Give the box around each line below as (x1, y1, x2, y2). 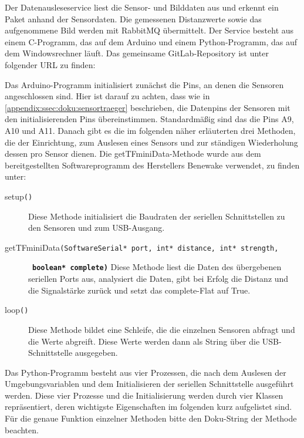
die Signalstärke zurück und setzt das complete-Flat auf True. (28, 284, 251, 296)
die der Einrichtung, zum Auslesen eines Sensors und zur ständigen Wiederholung (5, 136, 298, 148)
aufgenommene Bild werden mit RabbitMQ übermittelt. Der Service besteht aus (5, 24, 294, 36)
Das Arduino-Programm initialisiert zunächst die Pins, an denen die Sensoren (5, 78, 284, 90)
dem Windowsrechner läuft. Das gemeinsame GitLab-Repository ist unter (5, 47, 269, 59)
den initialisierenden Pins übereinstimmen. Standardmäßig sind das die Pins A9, (5, 113, 294, 125)
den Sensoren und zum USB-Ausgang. (28, 221, 165, 234)
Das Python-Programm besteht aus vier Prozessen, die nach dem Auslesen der (5, 366, 286, 378)
